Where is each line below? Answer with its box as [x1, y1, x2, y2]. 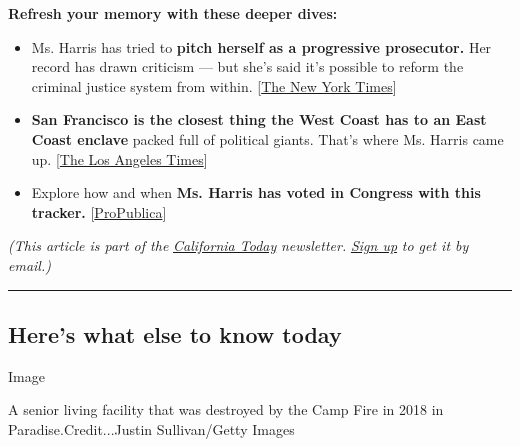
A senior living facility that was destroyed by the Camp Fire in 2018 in [8, 399, 444, 420]
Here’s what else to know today [8, 318, 342, 349]
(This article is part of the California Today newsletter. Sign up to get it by [8, 235, 469, 256]
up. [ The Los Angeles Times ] [31, 148, 208, 169]
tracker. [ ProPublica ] [31, 201, 167, 222]
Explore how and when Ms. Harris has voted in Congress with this [31, 182, 481, 203]
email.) [8, 254, 51, 275]
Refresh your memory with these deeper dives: [8, 3, 338, 23]
